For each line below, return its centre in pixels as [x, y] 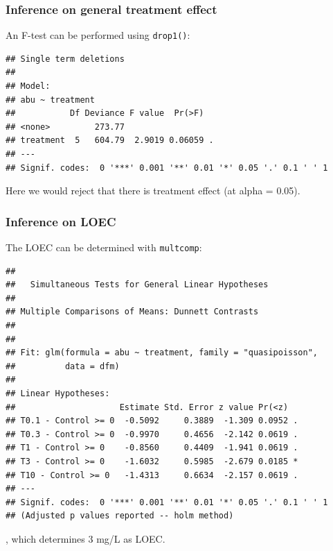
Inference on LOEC [61, 221]
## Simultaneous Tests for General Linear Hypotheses [137, 285]
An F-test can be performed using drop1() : [98, 35]
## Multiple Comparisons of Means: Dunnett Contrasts [132, 312]
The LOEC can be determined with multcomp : [104, 247]
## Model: [28, 86]
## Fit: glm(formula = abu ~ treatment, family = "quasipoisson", [162, 353]
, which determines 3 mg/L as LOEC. [85, 538]
